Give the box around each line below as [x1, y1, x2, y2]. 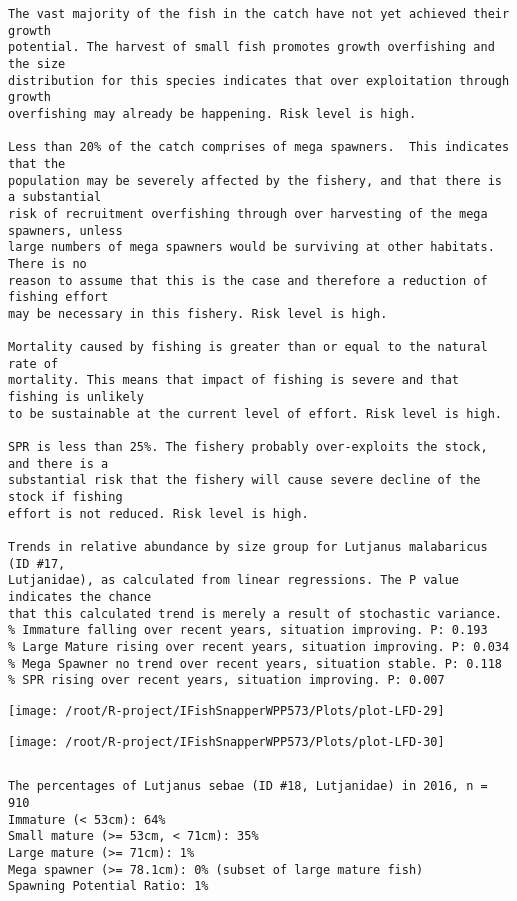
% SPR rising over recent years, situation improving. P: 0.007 [8, 673, 445, 688]
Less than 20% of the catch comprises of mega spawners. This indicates [8, 140, 510, 155]
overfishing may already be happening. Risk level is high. [8, 106, 417, 121]
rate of [8, 356, 59, 371]
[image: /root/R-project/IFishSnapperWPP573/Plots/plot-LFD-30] [8, 734, 445, 749]
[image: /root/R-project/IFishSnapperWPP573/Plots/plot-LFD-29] [8, 703, 445, 718]
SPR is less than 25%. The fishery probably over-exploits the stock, [8, 440, 488, 455]
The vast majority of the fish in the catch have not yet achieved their [8, 7, 510, 21]
